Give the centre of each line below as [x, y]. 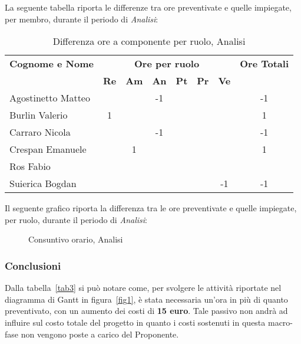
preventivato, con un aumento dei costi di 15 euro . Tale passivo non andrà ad [146, 311]
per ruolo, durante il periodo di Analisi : [76, 219]
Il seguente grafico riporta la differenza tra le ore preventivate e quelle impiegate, [151, 208]
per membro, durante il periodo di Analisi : [82, 19]
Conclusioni [33, 265]
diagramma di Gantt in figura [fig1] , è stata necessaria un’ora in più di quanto [146, 299]
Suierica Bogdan [43, 184]
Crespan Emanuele [48, 149]
